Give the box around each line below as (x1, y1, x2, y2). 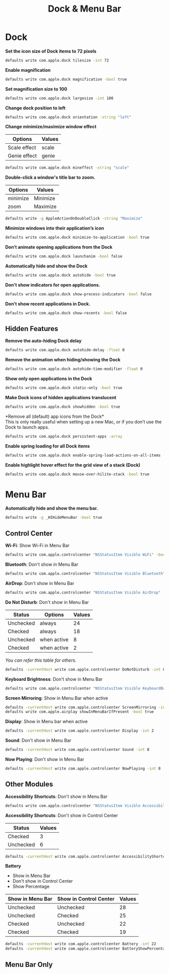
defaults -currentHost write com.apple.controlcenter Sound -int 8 (5, 747, 150, 752)
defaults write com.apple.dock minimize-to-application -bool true (5, 235, 150, 240)
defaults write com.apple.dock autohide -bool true (5, 273, 116, 278)
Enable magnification (5, 67, 51, 73)
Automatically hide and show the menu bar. (5, 505, 98, 511)
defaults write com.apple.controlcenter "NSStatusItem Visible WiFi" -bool (5, 552, 167, 558)
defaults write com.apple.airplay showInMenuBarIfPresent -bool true (5, 710, 154, 715)
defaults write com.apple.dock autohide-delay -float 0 (5, 348, 125, 353)
